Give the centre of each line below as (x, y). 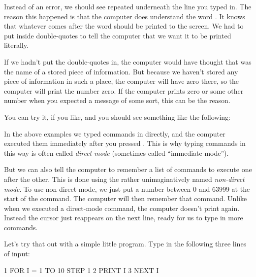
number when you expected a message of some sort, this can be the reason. (117, 100)
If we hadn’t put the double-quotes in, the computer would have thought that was (128, 61)
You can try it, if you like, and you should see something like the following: (117, 117)
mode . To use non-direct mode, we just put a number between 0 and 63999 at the (127, 189)
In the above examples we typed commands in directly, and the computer (115, 133)
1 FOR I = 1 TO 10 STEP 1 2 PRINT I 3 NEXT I (81, 270)
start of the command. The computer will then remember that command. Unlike (126, 198)
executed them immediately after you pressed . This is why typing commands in (125, 143)
